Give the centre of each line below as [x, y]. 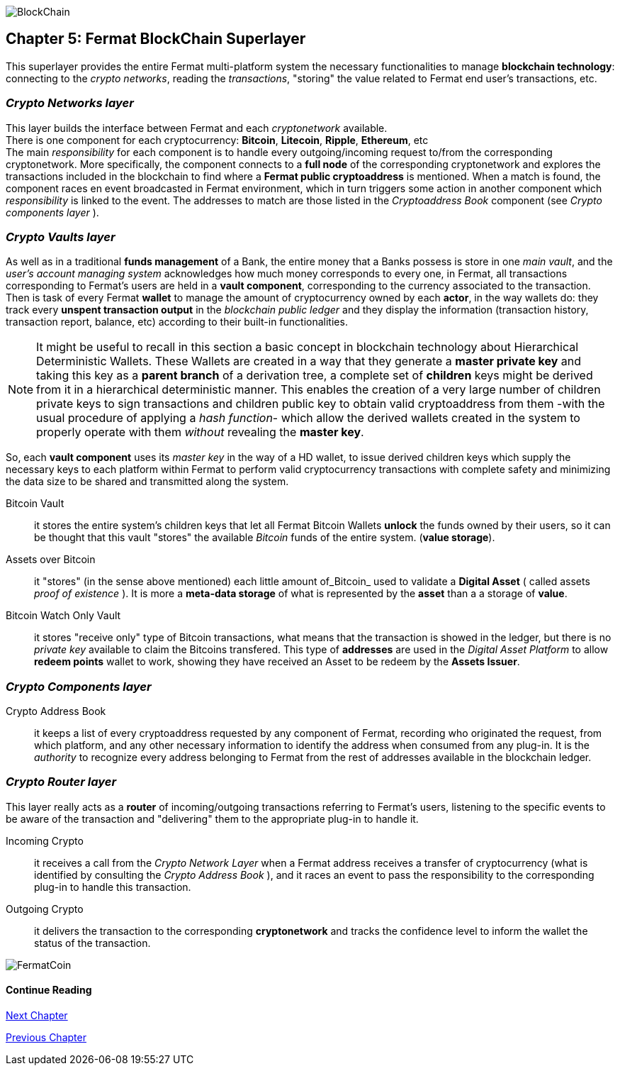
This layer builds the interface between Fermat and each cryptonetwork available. [197, 128]
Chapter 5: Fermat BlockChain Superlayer [156, 39]
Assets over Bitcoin [51, 560]
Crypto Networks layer [70, 103]
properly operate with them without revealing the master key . [200, 432]
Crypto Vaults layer [61, 237]
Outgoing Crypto [45, 909]
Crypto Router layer [61, 782]
